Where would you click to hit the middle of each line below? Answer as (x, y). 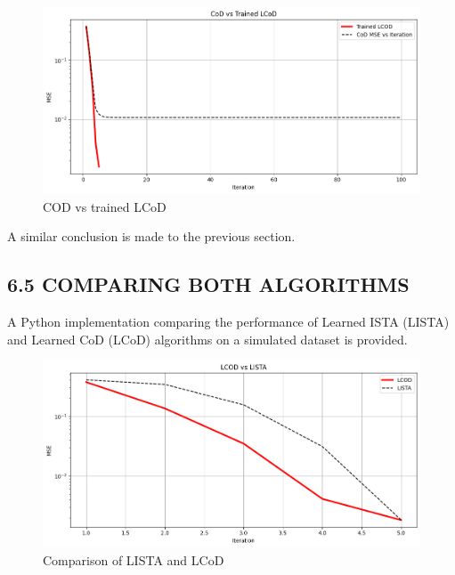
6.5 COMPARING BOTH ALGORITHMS (208, 284)
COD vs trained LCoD (105, 206)
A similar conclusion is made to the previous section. (151, 236)
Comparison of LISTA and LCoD (134, 559)
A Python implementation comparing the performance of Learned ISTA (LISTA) (228, 322)
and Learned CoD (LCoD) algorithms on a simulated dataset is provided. (207, 339)
